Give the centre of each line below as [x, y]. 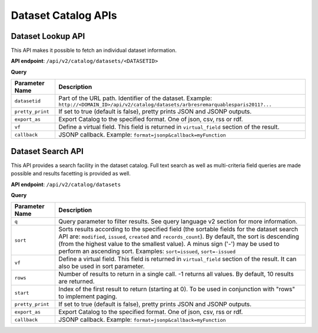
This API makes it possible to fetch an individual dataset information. [94, 51]
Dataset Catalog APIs [64, 15]
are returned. [77, 281]
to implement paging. [88, 297]
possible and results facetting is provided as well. [71, 174]
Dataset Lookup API [48, 36]
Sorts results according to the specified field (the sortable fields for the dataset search [178, 229]
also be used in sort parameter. [102, 267]
